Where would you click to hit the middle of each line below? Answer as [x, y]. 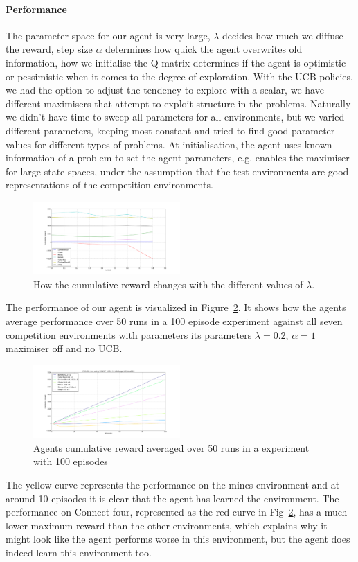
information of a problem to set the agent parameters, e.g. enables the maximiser [178, 158]
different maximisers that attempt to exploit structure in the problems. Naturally [178, 103]
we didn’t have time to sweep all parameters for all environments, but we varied [175, 117]
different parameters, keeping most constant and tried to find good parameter [170, 130]
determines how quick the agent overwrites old [204, 49]
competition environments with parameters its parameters [129, 334]
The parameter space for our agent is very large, [108, 35]
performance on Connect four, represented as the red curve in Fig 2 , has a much [177, 512]
